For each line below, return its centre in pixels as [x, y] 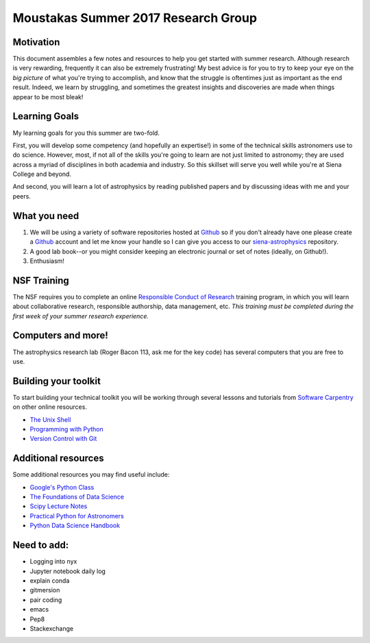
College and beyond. [42, 174]
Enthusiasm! [47, 261]
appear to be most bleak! [48, 97]
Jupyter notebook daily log [68, 571]
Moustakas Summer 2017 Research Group [135, 18]
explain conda [50, 580]
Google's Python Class [62, 487]
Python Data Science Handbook [75, 526]
